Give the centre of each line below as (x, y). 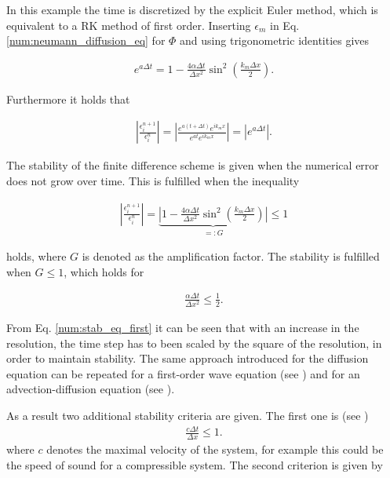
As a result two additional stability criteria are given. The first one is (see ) (188, 415)
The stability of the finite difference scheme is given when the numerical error (193, 165)
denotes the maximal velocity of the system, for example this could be (215, 449)
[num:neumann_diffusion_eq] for (86, 40)
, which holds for (104, 271)
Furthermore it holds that (68, 99)
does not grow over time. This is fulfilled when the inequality (153, 181)
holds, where (36, 256)
